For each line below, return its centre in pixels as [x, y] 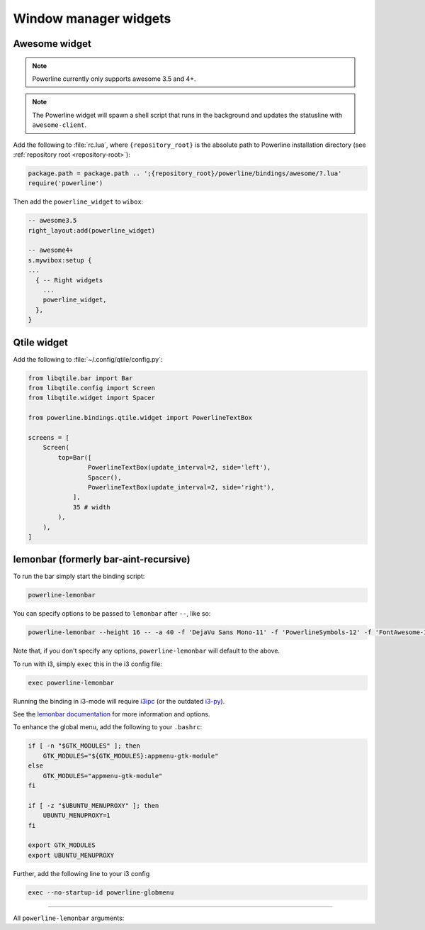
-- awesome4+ [51, 250]
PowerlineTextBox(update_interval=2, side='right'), [181, 487]
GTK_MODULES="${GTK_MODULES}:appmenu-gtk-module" [131, 756]
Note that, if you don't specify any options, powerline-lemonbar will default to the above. [146, 651]
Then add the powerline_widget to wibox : [78, 201]
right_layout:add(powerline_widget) [92, 230]
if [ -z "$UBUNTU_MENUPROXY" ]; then [93, 806]
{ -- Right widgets [69, 280]
